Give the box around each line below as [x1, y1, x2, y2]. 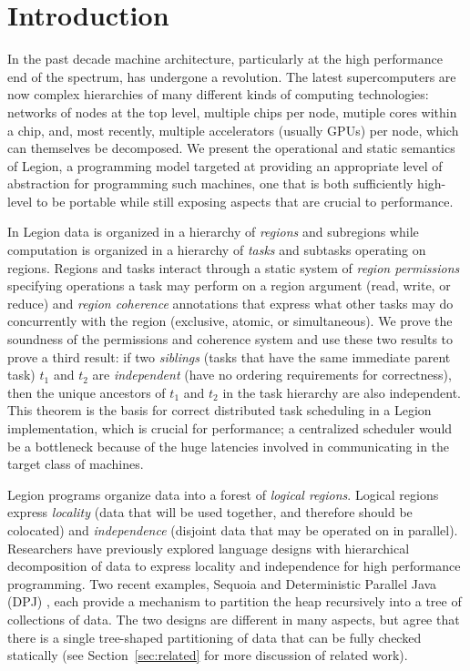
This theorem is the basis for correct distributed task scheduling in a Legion [7, 401, 432, 420]
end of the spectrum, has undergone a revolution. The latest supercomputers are [7, 66, 456, 86]
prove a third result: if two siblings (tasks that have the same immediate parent [7, 347, 451, 366]
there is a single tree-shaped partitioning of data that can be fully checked [7, 627, 422, 646]
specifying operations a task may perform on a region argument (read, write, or [7, 276, 451, 295]
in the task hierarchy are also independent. [222, 382, 461, 402]
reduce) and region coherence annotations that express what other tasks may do [7, 293, 454, 312]
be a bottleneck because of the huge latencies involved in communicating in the [7, 436, 450, 455]
